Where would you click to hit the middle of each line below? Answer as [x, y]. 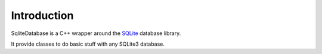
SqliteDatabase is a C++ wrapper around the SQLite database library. [96, 33]
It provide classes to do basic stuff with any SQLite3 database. [88, 44]
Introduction [42, 15]
